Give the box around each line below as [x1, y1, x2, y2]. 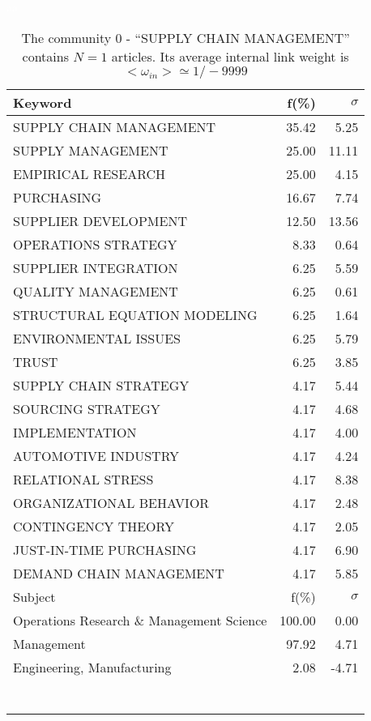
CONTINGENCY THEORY [13, 516, 175, 535]
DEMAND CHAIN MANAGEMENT [13, 563, 224, 582]
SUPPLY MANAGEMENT [13, 140, 168, 160]
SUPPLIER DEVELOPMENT [13, 211, 187, 230]
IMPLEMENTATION [13, 422, 137, 442]
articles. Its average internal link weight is [111, 46, 349, 66]
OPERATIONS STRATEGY [13, 234, 177, 254]
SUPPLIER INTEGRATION [13, 258, 178, 277]
